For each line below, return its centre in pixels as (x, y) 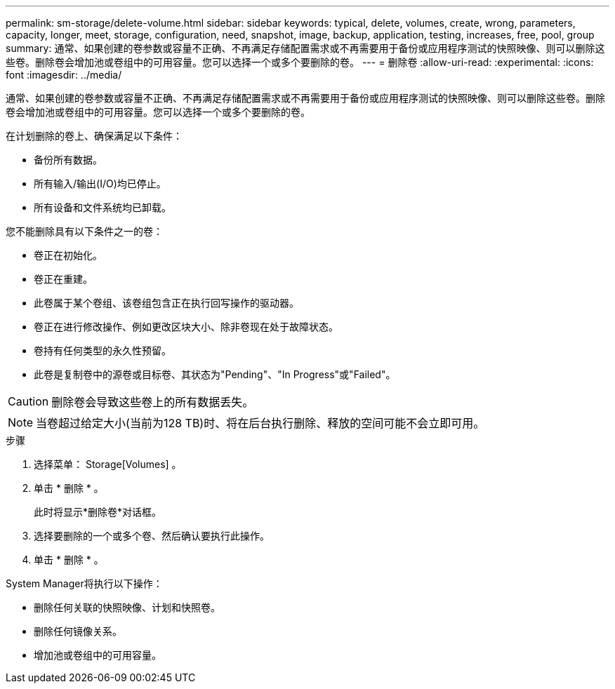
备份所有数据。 (68, 160)
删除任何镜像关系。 (78, 631)
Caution (28, 401)
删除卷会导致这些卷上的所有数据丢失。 (153, 402)
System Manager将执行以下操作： (84, 583)
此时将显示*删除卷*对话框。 (98, 512)
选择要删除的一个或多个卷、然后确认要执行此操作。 (152, 536)
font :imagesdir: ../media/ (64, 75)
